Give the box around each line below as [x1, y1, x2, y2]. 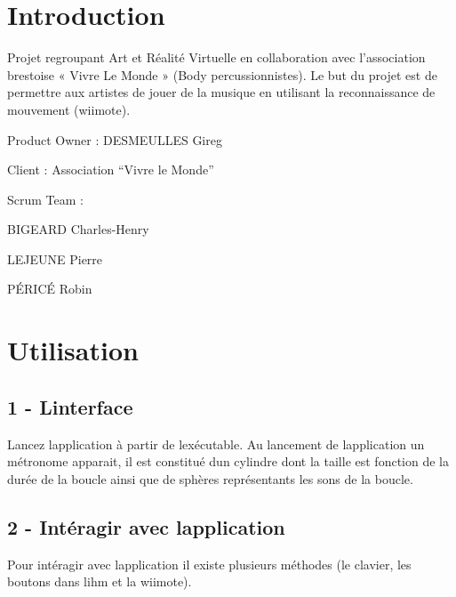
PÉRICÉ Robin [7, 279, 92, 298]
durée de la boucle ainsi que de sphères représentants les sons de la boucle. [7, 469, 413, 488]
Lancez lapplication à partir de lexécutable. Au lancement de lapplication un [7, 434, 425, 453]
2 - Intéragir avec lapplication [7, 512, 285, 540]
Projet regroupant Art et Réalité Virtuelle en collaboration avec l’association [7, 48, 426, 67]
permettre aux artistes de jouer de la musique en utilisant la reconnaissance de [7, 83, 436, 101]
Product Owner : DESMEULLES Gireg [7, 130, 222, 149]
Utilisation [7, 332, 139, 368]
